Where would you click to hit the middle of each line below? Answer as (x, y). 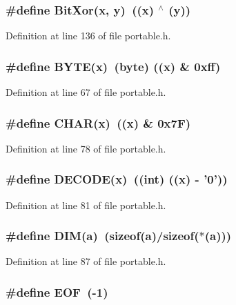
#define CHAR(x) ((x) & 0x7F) (98, 122)
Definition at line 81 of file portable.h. (86, 205)
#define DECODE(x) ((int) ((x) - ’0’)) (117, 179)
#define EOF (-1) (57, 292)
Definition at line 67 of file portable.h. (86, 92)
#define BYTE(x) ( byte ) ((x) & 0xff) (113, 66)
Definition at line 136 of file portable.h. (88, 36)
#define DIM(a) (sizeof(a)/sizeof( (102, 236)
